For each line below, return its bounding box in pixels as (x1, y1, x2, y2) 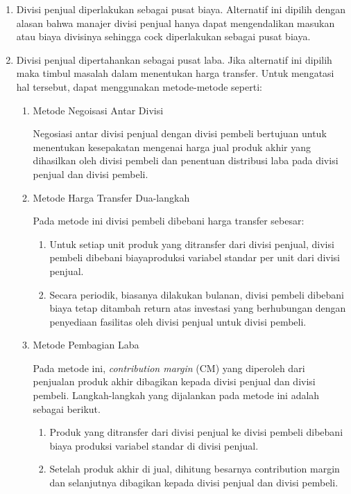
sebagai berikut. (33, 401, 101, 416)
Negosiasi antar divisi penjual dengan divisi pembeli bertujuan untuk (33, 126, 327, 141)
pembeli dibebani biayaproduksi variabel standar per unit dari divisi (49, 250, 340, 265)
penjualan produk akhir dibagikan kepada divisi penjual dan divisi (33, 374, 316, 389)
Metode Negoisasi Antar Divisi (33, 103, 164, 117)
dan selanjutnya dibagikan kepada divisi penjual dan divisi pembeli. (49, 475, 339, 490)
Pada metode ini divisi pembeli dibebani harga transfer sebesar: (33, 213, 305, 228)
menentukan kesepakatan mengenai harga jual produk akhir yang (33, 139, 311, 154)
